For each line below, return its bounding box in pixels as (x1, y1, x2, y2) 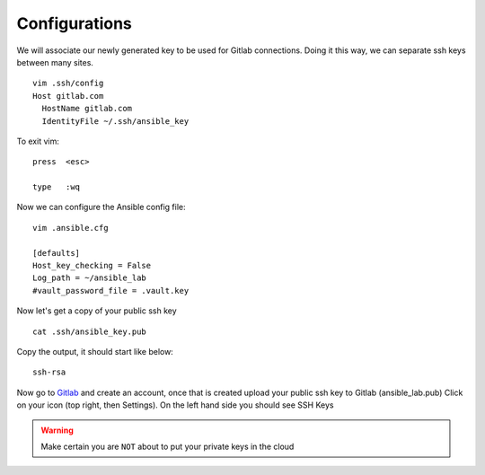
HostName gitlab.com (41, 103, 133, 114)
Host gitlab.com (32, 91, 104, 101)
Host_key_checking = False (32, 260, 152, 271)
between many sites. (16, 57, 94, 67)
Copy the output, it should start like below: (16, 346, 174, 356)
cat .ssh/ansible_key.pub (32, 326, 147, 337)
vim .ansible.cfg (32, 223, 109, 233)
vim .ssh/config (32, 78, 104, 89)
